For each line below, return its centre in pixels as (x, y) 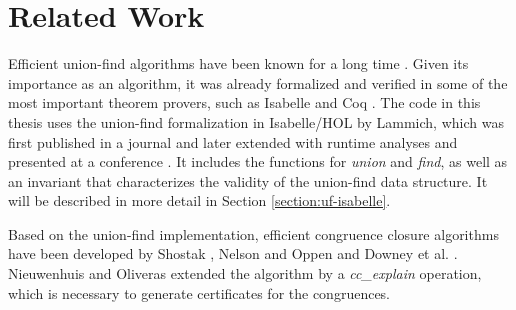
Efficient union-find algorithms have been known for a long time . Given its (238, 63)
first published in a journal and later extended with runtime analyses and (233, 141)
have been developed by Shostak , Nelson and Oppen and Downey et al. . (233, 253)
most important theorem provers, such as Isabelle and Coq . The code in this (244, 102)
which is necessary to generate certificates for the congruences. (199, 292)
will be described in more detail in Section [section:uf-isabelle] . (199, 200)
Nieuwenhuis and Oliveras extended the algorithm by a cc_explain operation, (245, 273)
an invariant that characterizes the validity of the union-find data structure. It (248, 180)
